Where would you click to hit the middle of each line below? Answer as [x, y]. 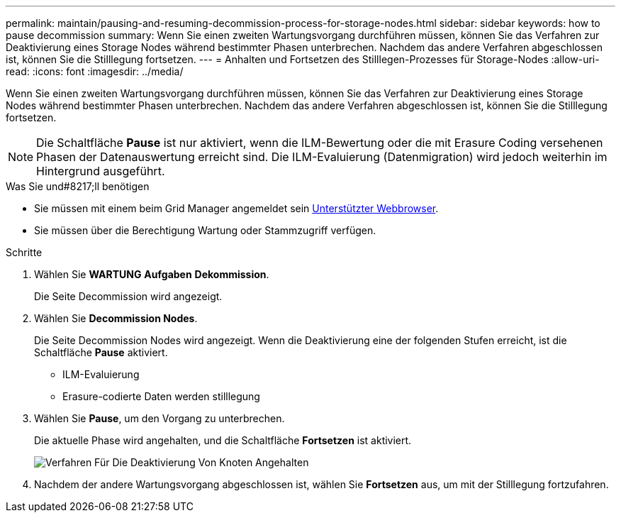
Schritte [24, 252]
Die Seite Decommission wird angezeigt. [128, 296]
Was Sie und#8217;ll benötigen [78, 186]
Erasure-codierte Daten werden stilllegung [161, 396]
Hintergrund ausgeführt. [101, 171]
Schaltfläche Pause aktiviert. [101, 352]
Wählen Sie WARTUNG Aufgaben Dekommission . [152, 274]
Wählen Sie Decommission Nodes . [116, 318]
